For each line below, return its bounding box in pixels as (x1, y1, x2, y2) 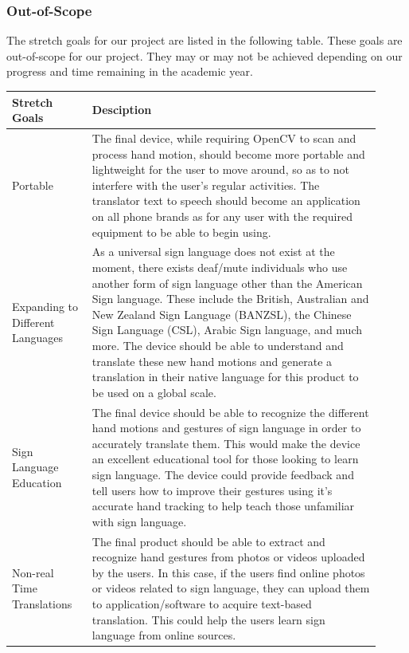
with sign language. (92, 513, 187, 529)
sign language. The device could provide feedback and (92, 466, 354, 482)
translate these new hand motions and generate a (92, 352, 333, 369)
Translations (12, 595, 72, 612)
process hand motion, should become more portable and (92, 145, 365, 162)
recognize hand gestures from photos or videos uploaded (92, 549, 365, 565)
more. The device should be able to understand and (92, 336, 344, 353)
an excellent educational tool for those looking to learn (92, 450, 359, 467)
